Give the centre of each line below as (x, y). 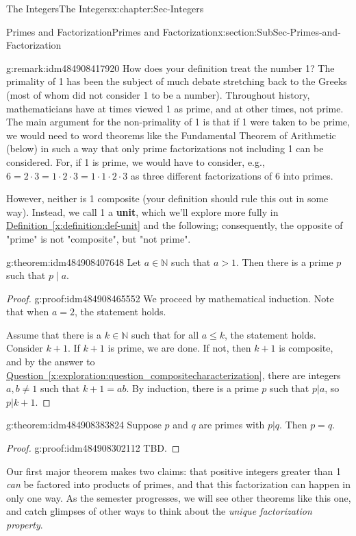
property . (25, 524)
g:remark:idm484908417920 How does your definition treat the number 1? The (170, 68)
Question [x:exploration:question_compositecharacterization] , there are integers (174, 375)
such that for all (165, 334)
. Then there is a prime (284, 261)
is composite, (306, 348)
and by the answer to (51, 362)
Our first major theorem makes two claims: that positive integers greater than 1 (174, 471)
